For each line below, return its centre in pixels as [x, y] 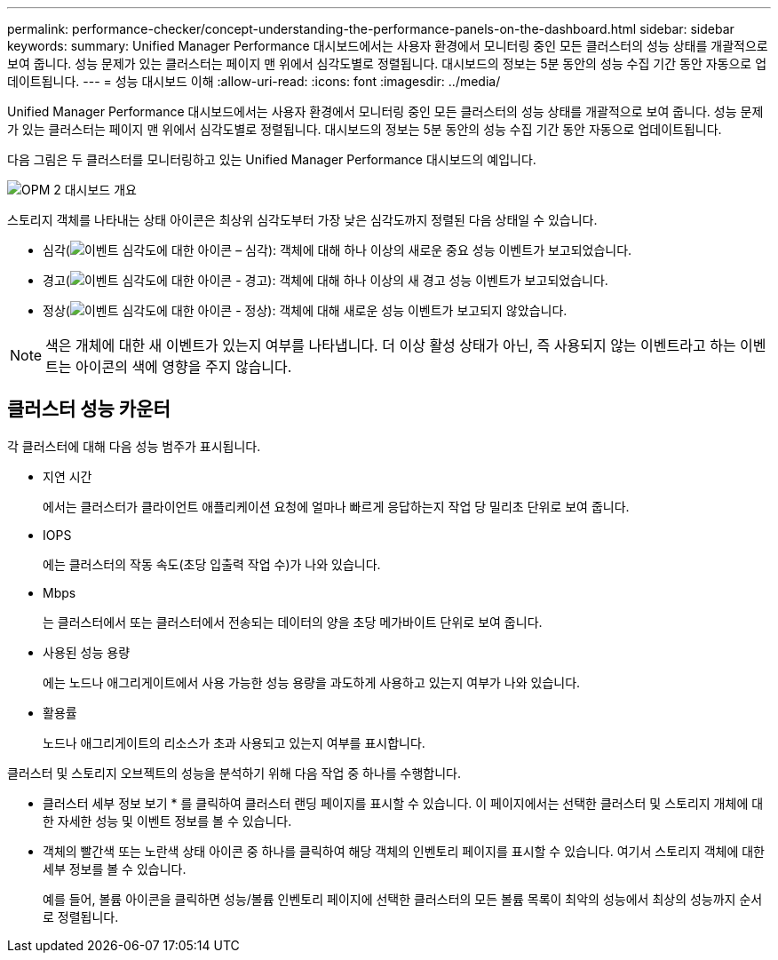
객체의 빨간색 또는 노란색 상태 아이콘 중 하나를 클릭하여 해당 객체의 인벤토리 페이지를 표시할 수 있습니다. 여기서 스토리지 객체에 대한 [404, 851]
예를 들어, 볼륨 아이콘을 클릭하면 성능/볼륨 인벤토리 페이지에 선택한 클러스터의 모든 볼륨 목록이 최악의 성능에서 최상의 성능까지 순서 [403, 899]
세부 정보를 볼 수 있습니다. [115, 869]
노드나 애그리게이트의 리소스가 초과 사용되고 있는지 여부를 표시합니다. [234, 742]
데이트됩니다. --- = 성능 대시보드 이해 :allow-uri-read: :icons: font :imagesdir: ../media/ [254, 81]
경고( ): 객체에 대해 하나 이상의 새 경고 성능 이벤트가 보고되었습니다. [325, 280]
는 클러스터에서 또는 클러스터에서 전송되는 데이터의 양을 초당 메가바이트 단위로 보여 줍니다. [293, 622]
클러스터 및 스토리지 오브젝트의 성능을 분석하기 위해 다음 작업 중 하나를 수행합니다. [234, 773]
